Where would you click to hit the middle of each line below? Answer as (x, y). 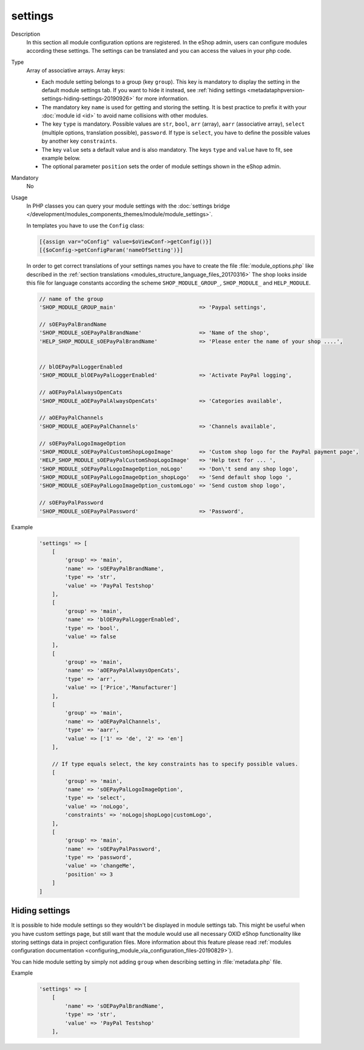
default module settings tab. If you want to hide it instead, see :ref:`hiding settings (144, 90)
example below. (61, 158)
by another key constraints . (79, 141)
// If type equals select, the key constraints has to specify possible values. (175, 764)
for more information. (162, 99)
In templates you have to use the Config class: (86, 225)
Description (26, 34)
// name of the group (71, 299)
